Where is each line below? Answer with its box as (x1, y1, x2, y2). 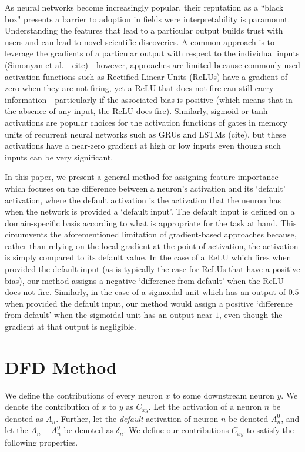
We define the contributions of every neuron (5, 389, 163, 401)
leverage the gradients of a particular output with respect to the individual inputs (5, 47, 300, 59)
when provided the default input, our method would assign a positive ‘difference (5, 297, 293, 309)
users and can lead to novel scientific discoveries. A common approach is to (5, 35, 275, 48)
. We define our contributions (123, 424, 229, 436)
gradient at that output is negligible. (5, 320, 136, 333)
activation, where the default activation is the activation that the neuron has (5, 193, 281, 206)
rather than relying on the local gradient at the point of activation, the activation (5, 239, 299, 252)
